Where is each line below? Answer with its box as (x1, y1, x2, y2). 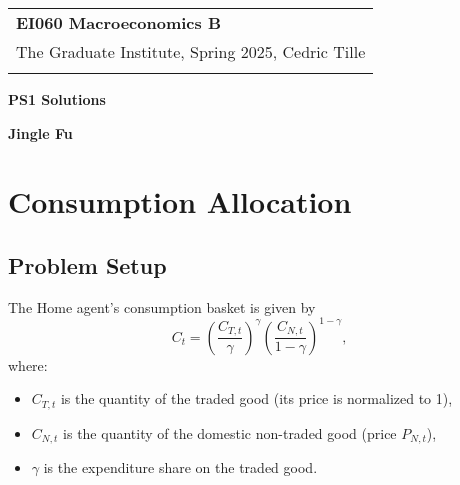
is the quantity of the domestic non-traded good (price (63, 422, 397, 443)
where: (8, 354, 48, 375)
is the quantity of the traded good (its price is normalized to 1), (60, 388, 453, 409)
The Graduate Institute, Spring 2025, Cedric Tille (16, 40, 366, 63)
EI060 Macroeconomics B (16, 11, 222, 34)
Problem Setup (8, 249, 167, 280)
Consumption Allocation (8, 181, 352, 222)
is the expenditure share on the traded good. (43, 457, 318, 478)
